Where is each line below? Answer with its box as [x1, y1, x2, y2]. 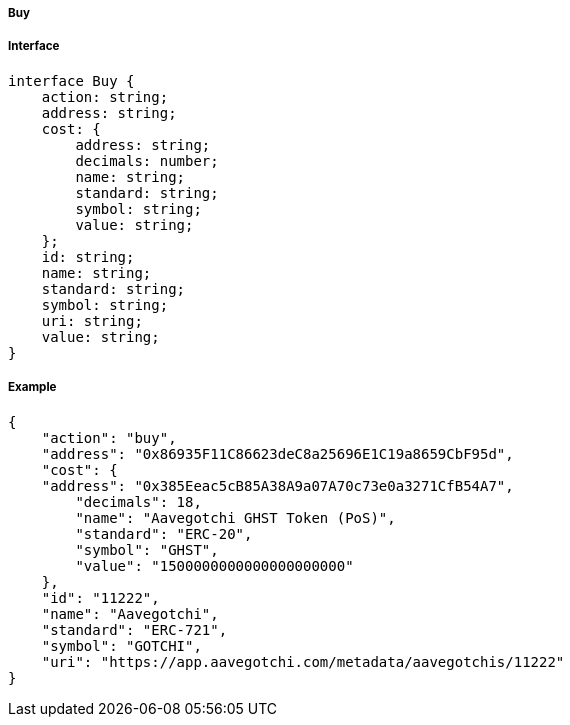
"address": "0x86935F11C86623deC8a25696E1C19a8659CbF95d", [41, 445, 514, 462]
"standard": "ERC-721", [41, 621, 228, 638]
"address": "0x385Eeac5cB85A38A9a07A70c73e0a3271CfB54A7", [41, 477, 514, 494]
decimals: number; [75, 152, 219, 169]
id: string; [41, 248, 135, 265]
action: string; [41, 88, 169, 105]
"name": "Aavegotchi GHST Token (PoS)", [75, 509, 396, 526]
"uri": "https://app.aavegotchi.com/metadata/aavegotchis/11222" [41, 653, 565, 670]
